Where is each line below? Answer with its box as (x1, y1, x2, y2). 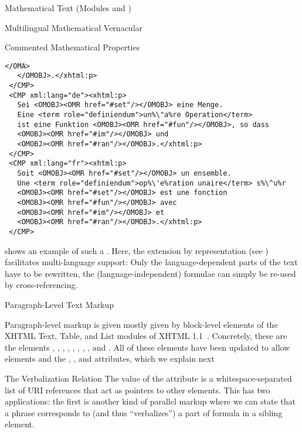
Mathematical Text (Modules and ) (5, 2, 131, 13)
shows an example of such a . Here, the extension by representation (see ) (5, 244, 269, 256)
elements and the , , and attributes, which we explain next (5, 352, 215, 365)
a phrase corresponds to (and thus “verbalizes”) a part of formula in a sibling (5, 406, 283, 419)
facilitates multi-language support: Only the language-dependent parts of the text (5, 256, 298, 268)
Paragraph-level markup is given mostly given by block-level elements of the (5, 318, 278, 330)
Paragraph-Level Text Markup (5, 298, 114, 310)
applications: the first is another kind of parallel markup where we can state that (5, 395, 296, 407)
